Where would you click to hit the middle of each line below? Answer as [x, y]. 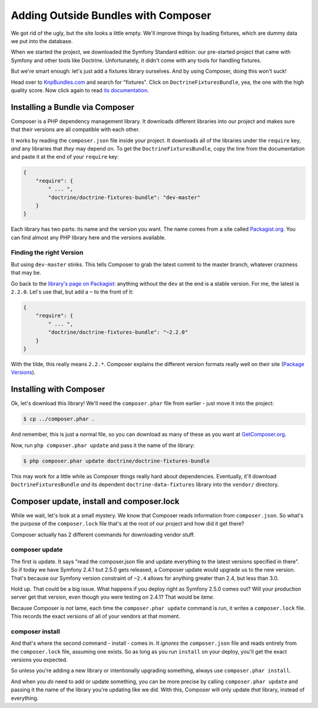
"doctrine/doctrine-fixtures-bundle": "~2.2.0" [118, 332]
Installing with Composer [58, 389]
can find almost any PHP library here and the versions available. [88, 237]
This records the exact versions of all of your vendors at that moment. [96, 616]
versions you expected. [39, 660]
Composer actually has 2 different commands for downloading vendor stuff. [103, 534]
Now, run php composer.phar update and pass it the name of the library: [103, 445]
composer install [35, 631]
